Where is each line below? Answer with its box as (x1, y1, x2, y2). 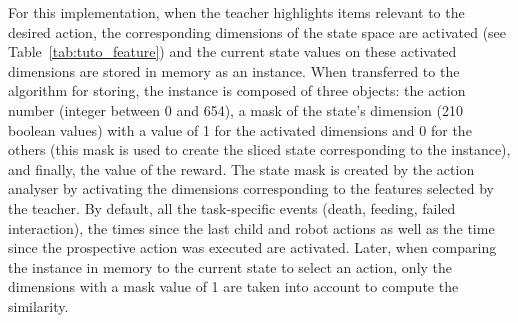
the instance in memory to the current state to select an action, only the (8, 256, 453, 277)
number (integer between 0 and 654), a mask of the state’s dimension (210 (8, 99, 463, 120)
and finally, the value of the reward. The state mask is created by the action (8, 158, 475, 179)
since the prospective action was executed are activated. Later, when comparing (8, 237, 497, 258)
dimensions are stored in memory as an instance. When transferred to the (8, 60, 460, 81)
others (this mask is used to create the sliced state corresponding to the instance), (8, 139, 511, 160)
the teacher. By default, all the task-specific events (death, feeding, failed (8, 197, 456, 218)
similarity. (8, 295, 69, 316)
